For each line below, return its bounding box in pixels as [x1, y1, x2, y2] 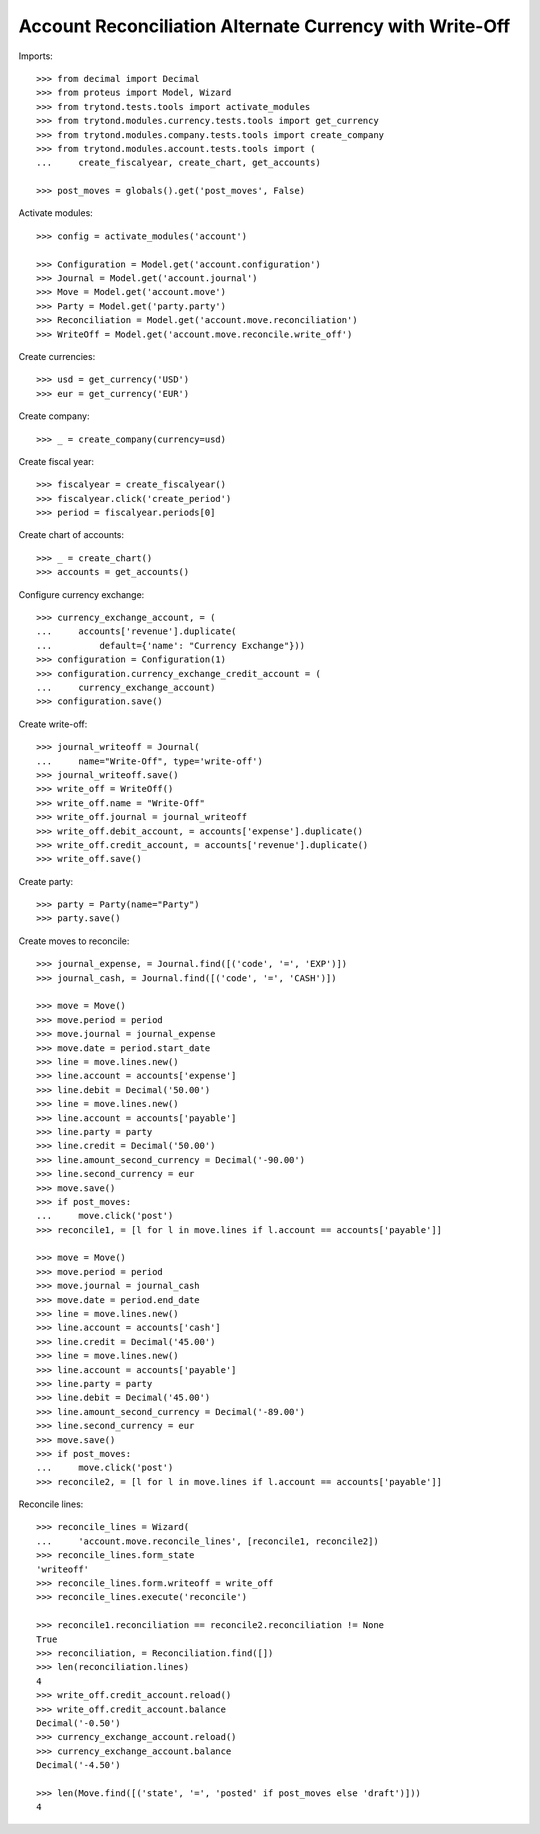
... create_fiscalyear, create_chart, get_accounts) [36, 157, 322, 169]
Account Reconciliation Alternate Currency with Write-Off [18, 15, 511, 37]
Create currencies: [18, 350, 96, 362]
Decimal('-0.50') [36, 1717, 121, 1729]
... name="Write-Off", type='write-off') [36, 755, 264, 767]
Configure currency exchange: [18, 588, 145, 600]
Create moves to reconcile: [18, 935, 130, 947]
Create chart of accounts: [18, 529, 125, 541]
